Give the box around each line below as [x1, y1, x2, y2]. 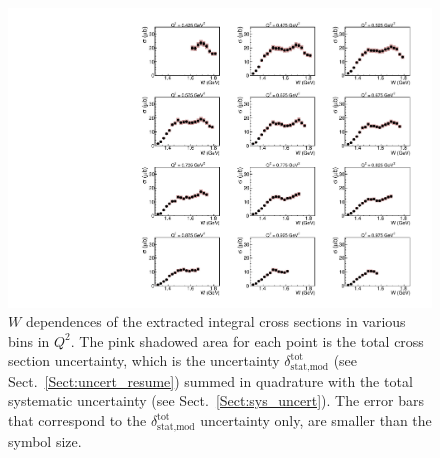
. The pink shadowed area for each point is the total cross [70, 330, 424, 351]
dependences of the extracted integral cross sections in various [25, 311, 406, 332]
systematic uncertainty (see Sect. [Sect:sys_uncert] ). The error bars [8, 390, 425, 411]
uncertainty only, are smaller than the [200, 410, 432, 431]
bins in [8, 330, 50, 351]
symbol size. [8, 430, 82, 451]
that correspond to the [8, 410, 147, 431]
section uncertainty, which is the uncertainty [8, 350, 280, 371]
